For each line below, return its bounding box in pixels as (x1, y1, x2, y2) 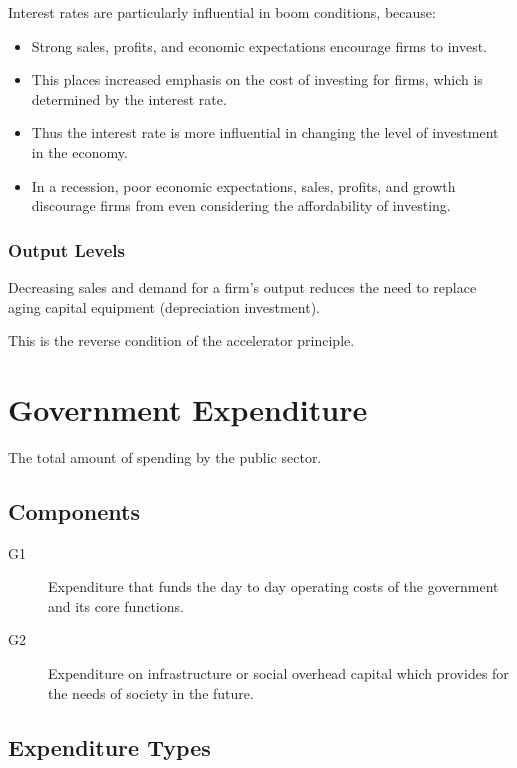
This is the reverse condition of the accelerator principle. (8, 330, 355, 351)
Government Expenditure (8, 388, 368, 429)
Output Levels (8, 237, 126, 262)
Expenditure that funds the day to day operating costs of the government (48, 576, 499, 597)
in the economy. (31, 141, 128, 162)
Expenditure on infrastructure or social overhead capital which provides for (48, 663, 509, 684)
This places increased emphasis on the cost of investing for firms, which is (31, 69, 483, 90)
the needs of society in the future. (48, 682, 254, 703)
